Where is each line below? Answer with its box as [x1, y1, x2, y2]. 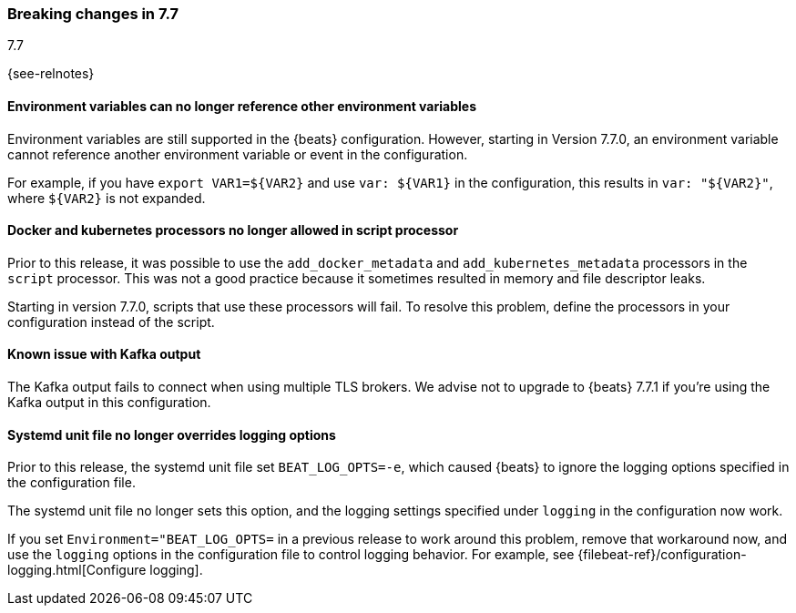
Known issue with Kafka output [7, 346, 201, 363]
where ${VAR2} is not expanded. [7, 189, 206, 206]
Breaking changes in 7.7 [7, 5, 179, 23]
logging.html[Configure [7, 562, 147, 578]
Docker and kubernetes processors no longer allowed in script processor [7, 222, 459, 239]
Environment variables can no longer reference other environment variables [7, 97, 476, 114]
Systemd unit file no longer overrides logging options [7, 426, 336, 443]
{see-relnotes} [7, 66, 95, 82]
